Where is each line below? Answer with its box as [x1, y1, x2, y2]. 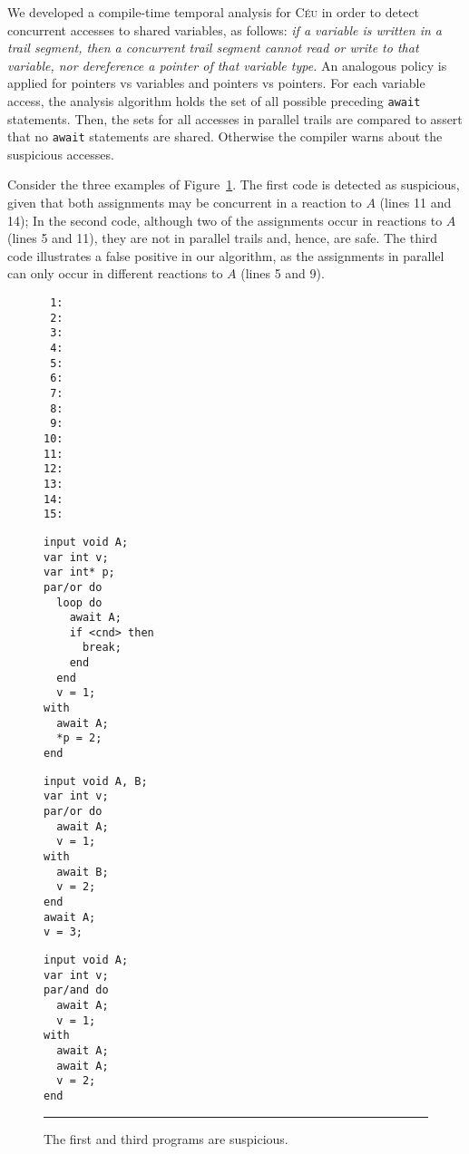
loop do [56, 596, 103, 609]
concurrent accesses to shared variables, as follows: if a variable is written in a [7, 20, 443, 39]
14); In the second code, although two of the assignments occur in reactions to [7, 210, 443, 229]
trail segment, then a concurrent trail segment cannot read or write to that [7, 38, 419, 57]
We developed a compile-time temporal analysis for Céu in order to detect [7, 3, 420, 21]
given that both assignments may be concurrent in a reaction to [7, 193, 362, 212]
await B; [56, 865, 109, 878]
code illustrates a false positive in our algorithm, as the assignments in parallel [7, 246, 445, 265]
